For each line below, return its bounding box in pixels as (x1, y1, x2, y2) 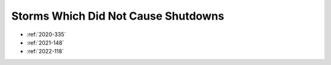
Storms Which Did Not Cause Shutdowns (11, 9, 224, 23)
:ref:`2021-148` (26, 39, 64, 46)
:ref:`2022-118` (26, 48, 64, 55)
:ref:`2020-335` (26, 31, 67, 38)
